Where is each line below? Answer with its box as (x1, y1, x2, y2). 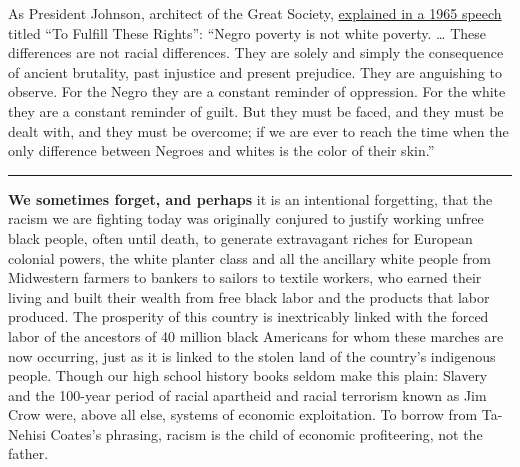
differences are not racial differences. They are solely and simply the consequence (8, 42, 504, 63)
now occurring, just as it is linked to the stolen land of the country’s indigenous (8, 345, 496, 366)
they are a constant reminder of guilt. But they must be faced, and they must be (8, 100, 504, 121)
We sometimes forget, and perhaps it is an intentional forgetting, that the (8, 188, 493, 209)
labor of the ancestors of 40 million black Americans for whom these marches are (8, 325, 504, 346)
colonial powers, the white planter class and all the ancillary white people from (8, 247, 491, 268)
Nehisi (8, 423, 46, 444)
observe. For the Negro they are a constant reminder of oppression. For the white (8, 81, 506, 102)
